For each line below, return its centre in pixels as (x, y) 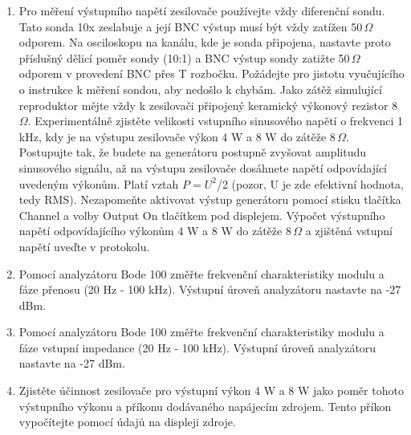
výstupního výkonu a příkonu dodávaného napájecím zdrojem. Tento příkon (205, 406)
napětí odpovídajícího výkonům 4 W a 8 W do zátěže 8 (155, 231)
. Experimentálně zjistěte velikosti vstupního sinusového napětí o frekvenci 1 (215, 121)
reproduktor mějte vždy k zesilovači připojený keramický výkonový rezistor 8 (208, 105)
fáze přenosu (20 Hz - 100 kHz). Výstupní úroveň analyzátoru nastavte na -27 (210, 289)
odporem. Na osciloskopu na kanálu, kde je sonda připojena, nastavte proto (205, 42)
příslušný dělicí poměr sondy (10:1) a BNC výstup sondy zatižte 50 (184, 57)
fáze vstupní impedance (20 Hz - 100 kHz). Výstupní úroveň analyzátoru (197, 347)
